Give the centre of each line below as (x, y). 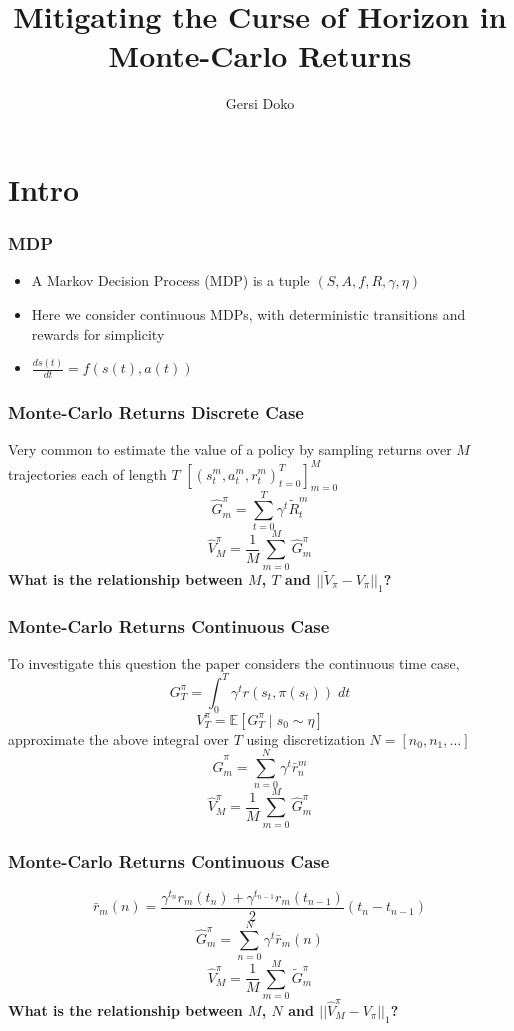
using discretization (305, 738)
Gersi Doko (260, 103)
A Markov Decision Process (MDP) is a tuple (170, 280)
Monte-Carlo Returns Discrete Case (156, 412)
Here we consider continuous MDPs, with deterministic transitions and (248, 313)
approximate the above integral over (119, 738)
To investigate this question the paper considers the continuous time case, (234, 662)
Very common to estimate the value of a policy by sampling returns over (230, 449)
